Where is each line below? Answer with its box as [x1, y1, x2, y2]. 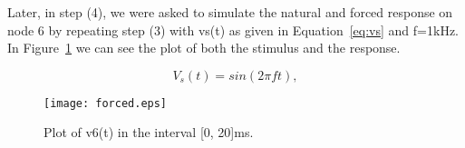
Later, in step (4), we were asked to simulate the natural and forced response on [7, 3, 453, 21]
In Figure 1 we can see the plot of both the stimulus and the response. [7, 38, 401, 57]
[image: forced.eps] [44, 96, 168, 110]
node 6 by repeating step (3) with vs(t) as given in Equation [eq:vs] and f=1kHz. [7, 20, 459, 39]
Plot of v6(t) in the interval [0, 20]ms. [44, 123, 254, 142]
